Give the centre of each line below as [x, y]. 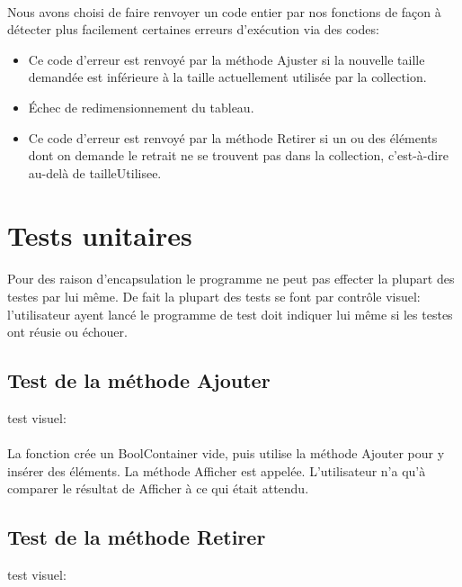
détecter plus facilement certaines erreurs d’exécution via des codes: [193, 29]
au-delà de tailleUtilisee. [95, 172]
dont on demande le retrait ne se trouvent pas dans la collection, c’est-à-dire [238, 155]
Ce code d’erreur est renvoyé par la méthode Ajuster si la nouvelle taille [227, 59]
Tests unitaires [100, 235]
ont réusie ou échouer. [67, 332]
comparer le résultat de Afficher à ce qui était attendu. [158, 488]
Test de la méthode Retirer [137, 537]
